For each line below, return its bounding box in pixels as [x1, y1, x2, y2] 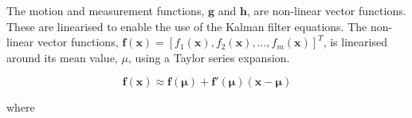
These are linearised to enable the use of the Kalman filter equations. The [6, 18, 367, 34]
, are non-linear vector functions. [246, 2, 406, 18]
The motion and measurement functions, [6, 2, 205, 18]
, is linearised [323, 33, 387, 50]
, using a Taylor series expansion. [128, 49, 290, 65]
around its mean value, [6, 49, 118, 65]
